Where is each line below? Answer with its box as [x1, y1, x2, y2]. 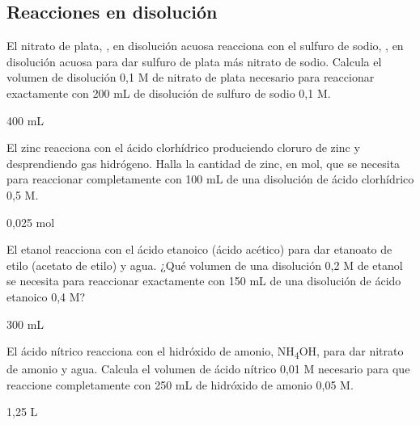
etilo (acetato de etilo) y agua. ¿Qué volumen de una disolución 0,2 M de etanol [6, 256, 403, 273]
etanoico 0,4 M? [6, 288, 86, 305]
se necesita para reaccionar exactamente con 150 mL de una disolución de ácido [6, 272, 401, 289]
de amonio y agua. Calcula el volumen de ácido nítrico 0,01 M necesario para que [6, 360, 410, 377]
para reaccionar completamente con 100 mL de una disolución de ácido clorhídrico [6, 170, 414, 187]
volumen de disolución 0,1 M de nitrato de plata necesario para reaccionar [6, 69, 375, 86]
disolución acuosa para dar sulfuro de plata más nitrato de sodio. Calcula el [6, 53, 382, 69]
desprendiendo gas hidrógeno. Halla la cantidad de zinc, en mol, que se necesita [6, 154, 401, 171]
